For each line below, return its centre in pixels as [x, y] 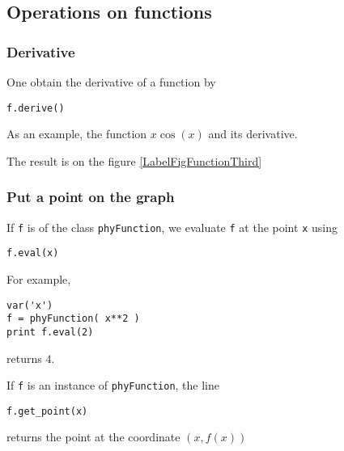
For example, [39, 278]
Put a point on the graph [91, 197]
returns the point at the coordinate [93, 437]
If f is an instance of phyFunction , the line [113, 385]
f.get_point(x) [47, 411]
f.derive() [36, 108]
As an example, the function [77, 134]
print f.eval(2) [50, 332]
